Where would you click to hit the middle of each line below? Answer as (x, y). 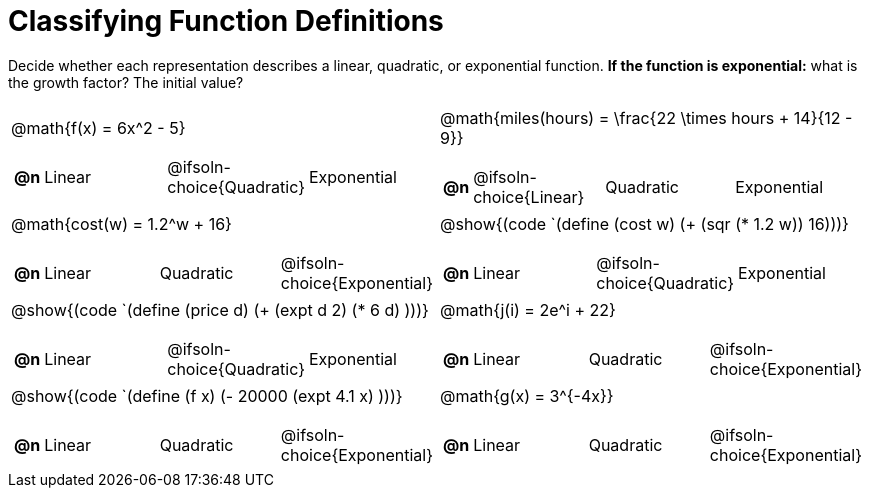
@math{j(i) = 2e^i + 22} (528, 309)
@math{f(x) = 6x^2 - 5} (98, 127)
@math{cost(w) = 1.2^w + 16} (121, 223)
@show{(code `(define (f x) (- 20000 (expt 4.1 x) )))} (207, 395)
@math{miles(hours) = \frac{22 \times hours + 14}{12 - (646, 117)
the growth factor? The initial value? (126, 82)
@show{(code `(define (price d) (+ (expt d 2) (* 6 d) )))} (220, 309)
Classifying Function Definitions (226, 21)
